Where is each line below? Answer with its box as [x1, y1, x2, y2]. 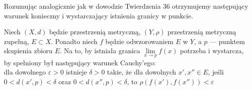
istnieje [66, 67, 87, 77]
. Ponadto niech [51, 36, 98, 46]
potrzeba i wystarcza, [180, 45, 244, 56]
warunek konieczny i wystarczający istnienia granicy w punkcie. [4, 10, 193, 20]
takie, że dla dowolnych [107, 67, 176, 77]
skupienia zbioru [4, 45, 53, 56]
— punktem [209, 36, 245, 46]
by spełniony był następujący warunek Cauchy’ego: [4, 57, 156, 67]
